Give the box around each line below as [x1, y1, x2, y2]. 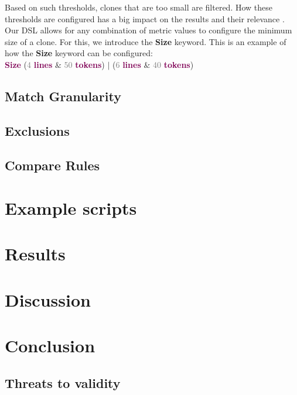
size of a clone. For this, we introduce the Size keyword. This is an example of [5, 35, 286, 47]
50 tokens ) [64, 58, 105, 70]
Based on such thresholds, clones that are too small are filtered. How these [5, 1, 273, 13]
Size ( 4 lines [5, 58, 53, 70]
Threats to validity [5, 373, 121, 391]
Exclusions [5, 121, 70, 139]
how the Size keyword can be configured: [5, 47, 153, 59]
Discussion [5, 287, 91, 311]
